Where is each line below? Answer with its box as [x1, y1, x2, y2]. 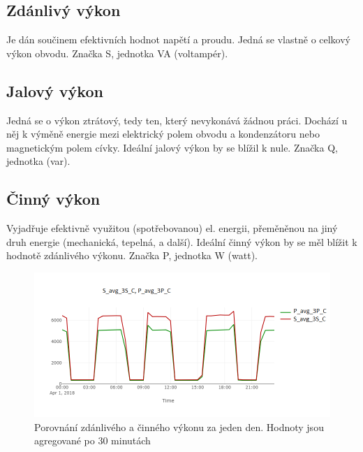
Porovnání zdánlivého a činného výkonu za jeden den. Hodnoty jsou [34, 419, 324, 434]
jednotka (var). [6, 154, 71, 168]
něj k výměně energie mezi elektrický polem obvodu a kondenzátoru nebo [6, 126, 320, 141]
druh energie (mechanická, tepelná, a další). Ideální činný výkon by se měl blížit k [6, 234, 357, 249]
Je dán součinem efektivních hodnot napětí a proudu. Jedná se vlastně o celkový [6, 32, 351, 47]
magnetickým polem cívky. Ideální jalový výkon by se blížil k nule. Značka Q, [6, 140, 338, 154]
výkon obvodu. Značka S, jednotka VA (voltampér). [6, 45, 228, 60]
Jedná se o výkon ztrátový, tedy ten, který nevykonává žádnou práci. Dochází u [6, 112, 348, 127]
